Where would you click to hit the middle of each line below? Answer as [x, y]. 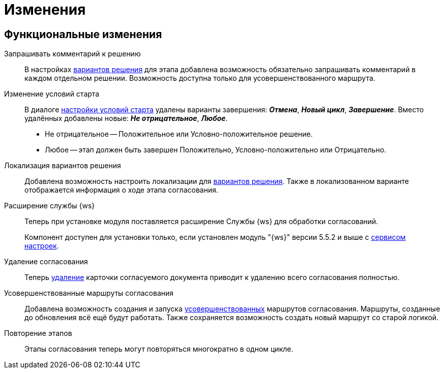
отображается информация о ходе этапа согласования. [122, 190]
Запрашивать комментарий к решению [72, 54]
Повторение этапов [38, 333]
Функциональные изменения [83, 34]
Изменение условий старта [52, 94]
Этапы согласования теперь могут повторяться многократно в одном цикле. [159, 349]
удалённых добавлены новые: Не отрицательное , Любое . [126, 118]
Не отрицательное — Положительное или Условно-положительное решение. [179, 134]
